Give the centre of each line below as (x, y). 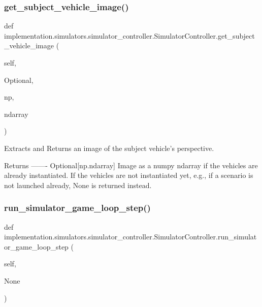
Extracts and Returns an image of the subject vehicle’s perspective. (109, 148)
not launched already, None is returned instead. (78, 185)
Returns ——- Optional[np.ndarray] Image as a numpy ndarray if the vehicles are (131, 165)
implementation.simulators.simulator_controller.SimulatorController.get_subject (129, 35)
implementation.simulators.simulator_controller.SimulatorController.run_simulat (130, 237)
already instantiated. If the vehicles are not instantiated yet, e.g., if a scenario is (129, 175)
